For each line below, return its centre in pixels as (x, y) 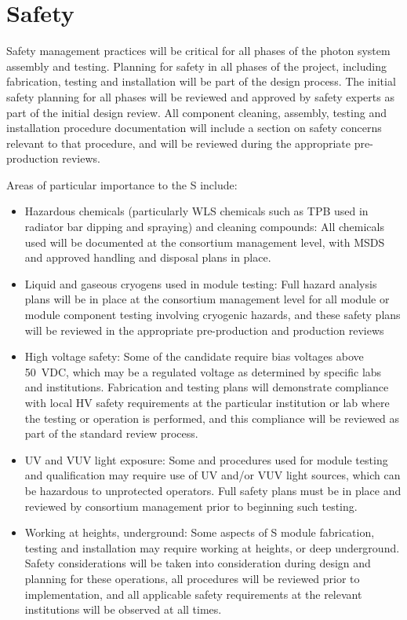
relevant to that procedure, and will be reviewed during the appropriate (178, 143)
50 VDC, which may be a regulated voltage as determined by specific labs (203, 371)
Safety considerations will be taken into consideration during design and (198, 563)
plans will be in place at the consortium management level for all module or (207, 299)
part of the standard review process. (111, 433)
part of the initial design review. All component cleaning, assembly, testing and (196, 112)
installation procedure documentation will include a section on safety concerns (194, 128)
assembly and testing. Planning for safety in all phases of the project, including (196, 66)
